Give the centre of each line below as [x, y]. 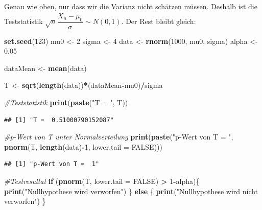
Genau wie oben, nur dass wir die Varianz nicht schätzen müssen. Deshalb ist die [131, 6]
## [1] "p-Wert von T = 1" [52, 164]
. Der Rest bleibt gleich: [159, 21]
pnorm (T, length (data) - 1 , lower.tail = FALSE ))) [83, 146]
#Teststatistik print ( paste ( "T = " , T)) [66, 102]
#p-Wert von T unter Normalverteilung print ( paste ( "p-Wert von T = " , [119, 137]
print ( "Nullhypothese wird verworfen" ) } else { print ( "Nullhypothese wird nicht [131, 191]
